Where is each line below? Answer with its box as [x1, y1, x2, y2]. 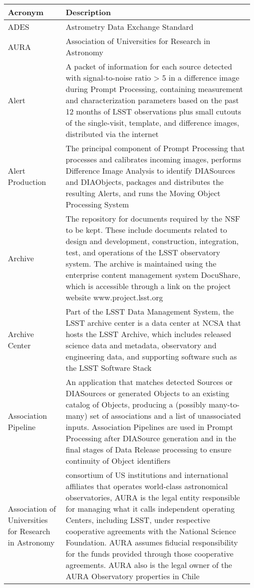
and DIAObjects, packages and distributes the [65, 176, 224, 187]
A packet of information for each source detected [65, 61, 233, 72]
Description [65, 6, 111, 18]
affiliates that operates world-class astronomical [65, 480, 228, 492]
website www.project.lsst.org [65, 292, 163, 303]
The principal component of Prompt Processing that [65, 142, 245, 154]
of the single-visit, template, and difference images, [65, 117, 239, 128]
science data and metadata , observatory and [65, 339, 217, 351]
